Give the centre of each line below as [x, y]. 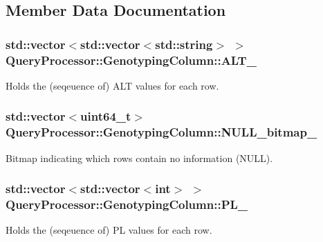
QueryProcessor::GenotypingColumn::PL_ [127, 204]
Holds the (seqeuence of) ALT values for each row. [112, 85]
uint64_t [106, 116]
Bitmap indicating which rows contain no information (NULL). [139, 158]
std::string [184, 44]
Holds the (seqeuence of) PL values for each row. [109, 230]
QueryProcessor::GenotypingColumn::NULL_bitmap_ [161, 132]
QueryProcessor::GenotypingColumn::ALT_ [131, 60]
